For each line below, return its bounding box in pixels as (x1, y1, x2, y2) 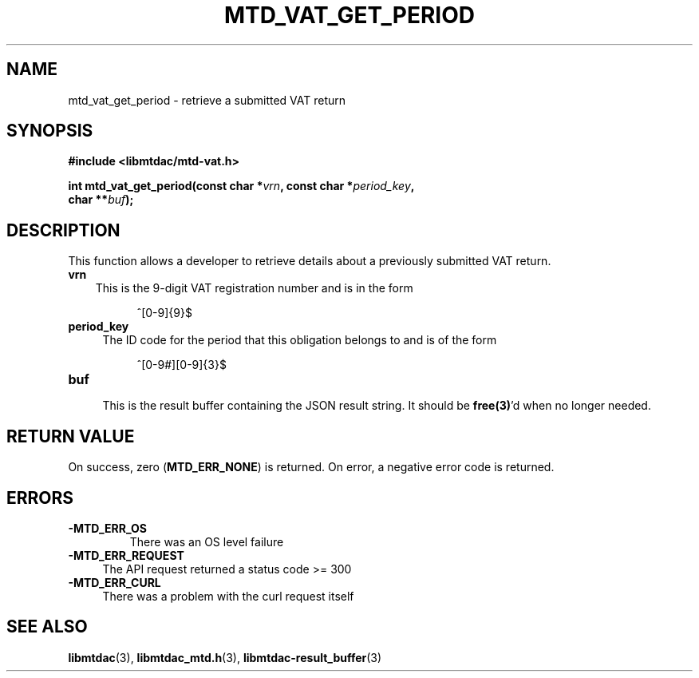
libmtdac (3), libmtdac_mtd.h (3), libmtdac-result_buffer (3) (68, 650, 382, 664)
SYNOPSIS (6, 121, 93, 141)
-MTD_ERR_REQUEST (68, 548, 184, 562)
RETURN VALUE (6, 426, 135, 446)
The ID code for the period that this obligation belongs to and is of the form (102, 333, 497, 347)
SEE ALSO (6, 617, 88, 637)
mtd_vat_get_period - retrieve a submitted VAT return (68, 93, 346, 107)
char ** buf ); (68, 192, 134, 207)
